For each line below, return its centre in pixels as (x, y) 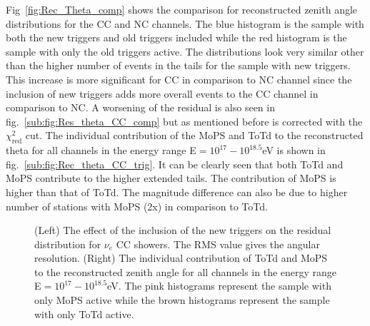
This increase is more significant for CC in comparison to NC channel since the (179, 79)
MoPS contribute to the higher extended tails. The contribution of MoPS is (171, 178)
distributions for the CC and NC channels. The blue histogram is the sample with (185, 23)
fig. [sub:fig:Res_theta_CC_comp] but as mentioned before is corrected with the (184, 121)
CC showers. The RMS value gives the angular (218, 244)
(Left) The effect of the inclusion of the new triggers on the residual (183, 230)
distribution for (68, 244)
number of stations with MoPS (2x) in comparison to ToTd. (137, 206)
